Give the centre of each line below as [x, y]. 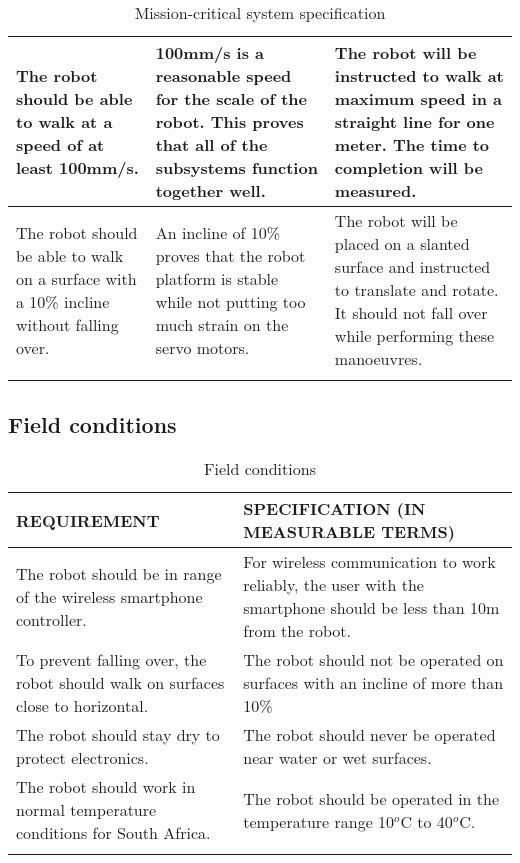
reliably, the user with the [333, 585]
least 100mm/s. [77, 167]
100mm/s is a [210, 52]
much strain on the [222, 324]
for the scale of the [231, 98]
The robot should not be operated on [373, 660]
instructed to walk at [419, 75]
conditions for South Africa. [113, 833]
